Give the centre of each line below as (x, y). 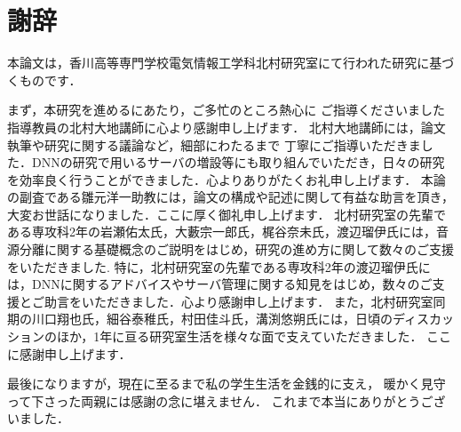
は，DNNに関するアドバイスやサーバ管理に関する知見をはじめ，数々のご (220, 284)
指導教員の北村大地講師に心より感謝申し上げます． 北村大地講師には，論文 (227, 127)
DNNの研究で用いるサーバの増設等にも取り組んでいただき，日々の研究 (238, 162)
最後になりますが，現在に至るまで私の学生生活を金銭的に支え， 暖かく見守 (227, 384)
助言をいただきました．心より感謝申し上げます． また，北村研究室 (238, 301)
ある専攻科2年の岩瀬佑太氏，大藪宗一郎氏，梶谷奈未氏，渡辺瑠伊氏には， (222, 232)
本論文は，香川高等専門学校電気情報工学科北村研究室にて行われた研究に (219, 63)
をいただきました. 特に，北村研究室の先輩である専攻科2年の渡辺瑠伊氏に (219, 266)
